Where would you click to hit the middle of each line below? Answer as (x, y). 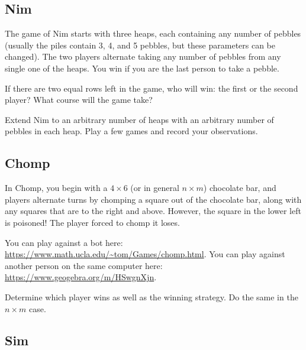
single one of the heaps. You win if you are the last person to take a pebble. (142, 68)
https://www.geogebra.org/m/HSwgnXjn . (81, 277)
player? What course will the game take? (79, 100)
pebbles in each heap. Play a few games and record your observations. (131, 131)
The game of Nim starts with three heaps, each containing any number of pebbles (153, 33)
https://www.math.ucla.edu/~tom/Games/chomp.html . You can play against (145, 254)
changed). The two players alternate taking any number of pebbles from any (143, 56)
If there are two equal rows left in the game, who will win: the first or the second (152, 88)
